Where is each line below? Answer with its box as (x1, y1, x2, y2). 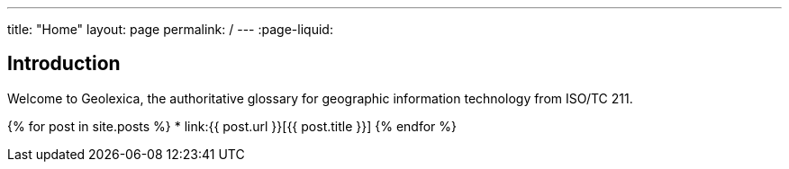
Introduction (7, 52, 121, 76)
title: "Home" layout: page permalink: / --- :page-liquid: (7, 22, 333, 37)
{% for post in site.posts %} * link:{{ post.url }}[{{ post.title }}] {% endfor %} (7, 118, 458, 134)
